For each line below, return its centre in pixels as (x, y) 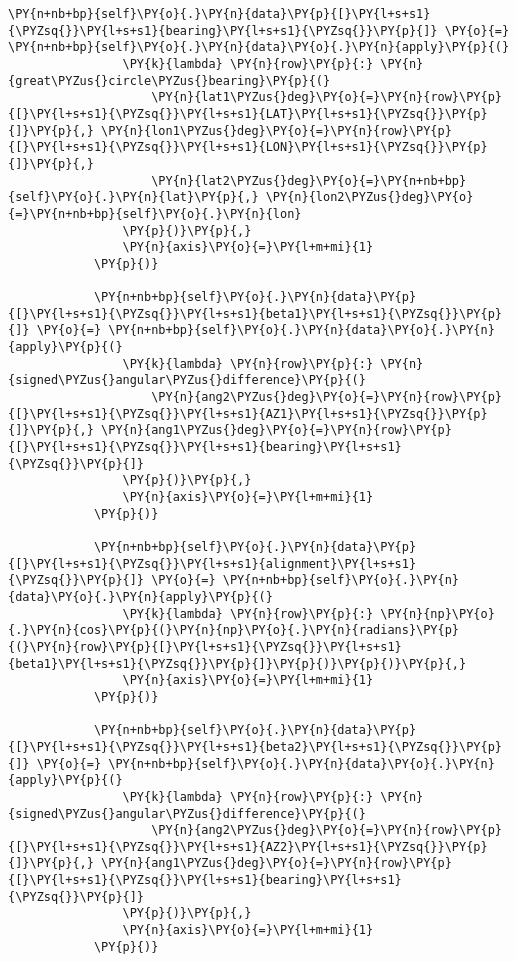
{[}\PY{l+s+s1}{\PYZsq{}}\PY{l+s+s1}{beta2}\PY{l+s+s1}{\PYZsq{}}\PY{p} (255, 746)
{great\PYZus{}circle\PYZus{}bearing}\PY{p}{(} (169, 80)
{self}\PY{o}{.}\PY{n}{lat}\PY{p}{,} (133, 197)
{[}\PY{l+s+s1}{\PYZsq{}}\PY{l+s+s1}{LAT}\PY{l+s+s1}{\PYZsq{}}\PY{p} (248, 113)
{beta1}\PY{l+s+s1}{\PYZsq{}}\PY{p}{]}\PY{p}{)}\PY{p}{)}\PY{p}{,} (237, 663)
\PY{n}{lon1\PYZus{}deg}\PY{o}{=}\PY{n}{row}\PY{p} (276, 130)
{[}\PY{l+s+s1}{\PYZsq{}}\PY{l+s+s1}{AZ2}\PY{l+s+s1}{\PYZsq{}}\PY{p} (248, 846)
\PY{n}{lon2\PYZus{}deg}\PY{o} (369, 197)
